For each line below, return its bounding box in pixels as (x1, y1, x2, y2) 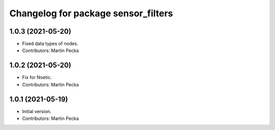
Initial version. (22, 108, 52, 114)
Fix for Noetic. (22, 74, 52, 81)
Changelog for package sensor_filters (9, 8, 173, 19)
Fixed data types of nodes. (22, 41, 78, 47)
